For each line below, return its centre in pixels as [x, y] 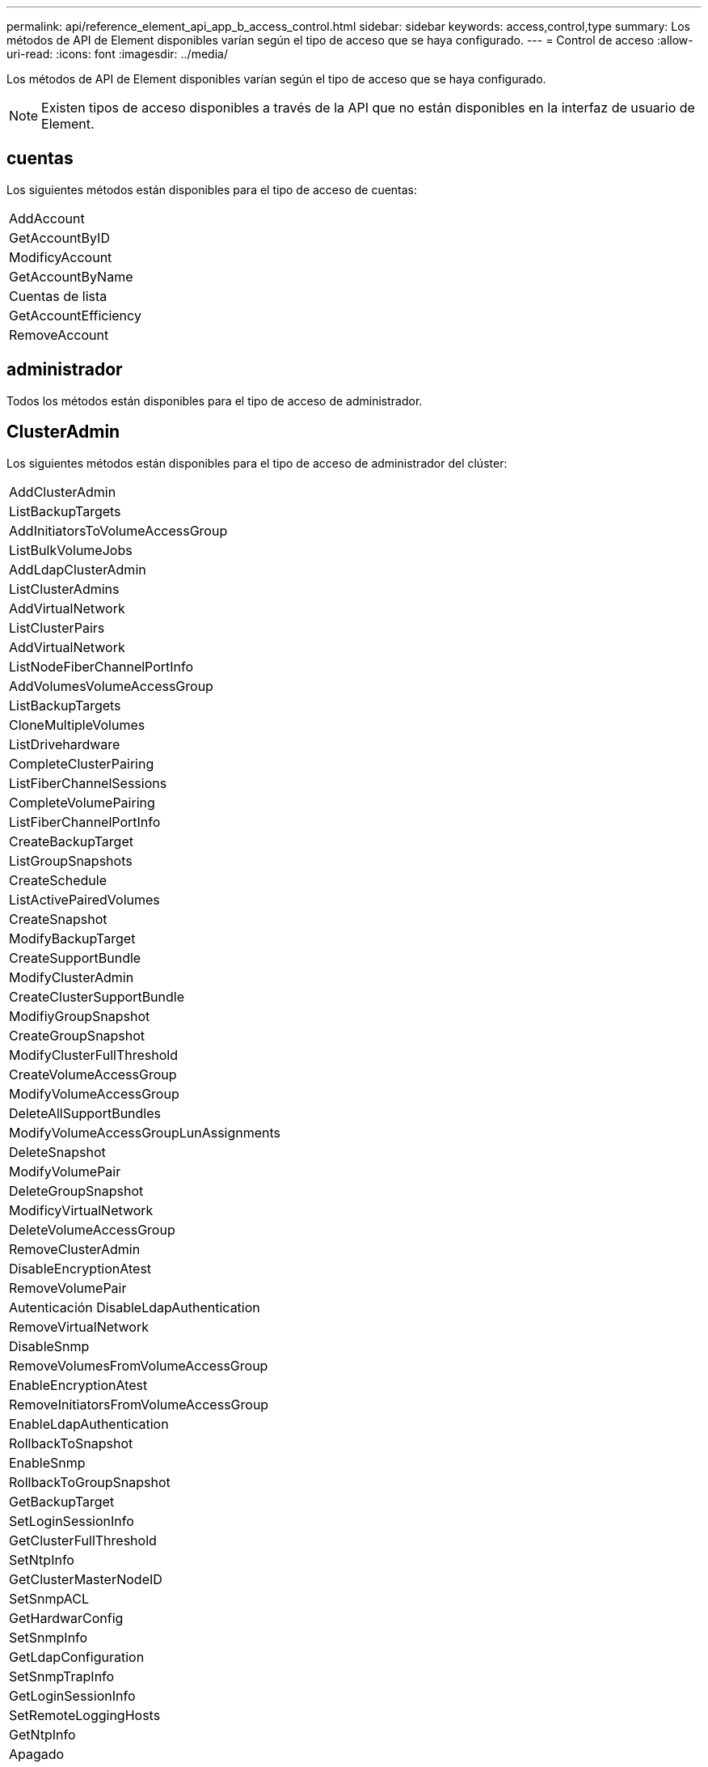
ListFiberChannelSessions [88, 783]
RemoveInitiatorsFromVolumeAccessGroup [139, 1404]
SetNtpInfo [42, 1559]
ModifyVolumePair [65, 1171]
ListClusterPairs [57, 627]
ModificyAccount [61, 257]
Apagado [37, 1754]
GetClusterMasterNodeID [86, 1579]
